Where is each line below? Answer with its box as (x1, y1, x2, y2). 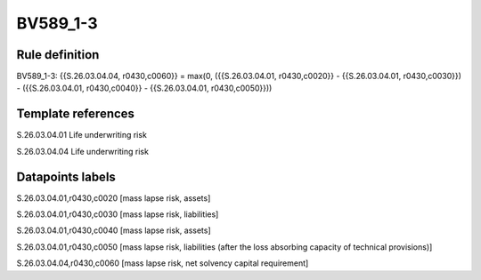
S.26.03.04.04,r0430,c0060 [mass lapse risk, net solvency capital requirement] (16, 258, 309, 268)
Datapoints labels (16, 169, 116, 184)
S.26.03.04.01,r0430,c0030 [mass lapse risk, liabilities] (16, 209, 219, 220)
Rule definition (16, 47, 100, 62)
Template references (16, 107, 135, 122)
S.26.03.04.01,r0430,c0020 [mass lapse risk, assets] (16, 192, 211, 204)
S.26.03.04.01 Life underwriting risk (16, 130, 147, 140)
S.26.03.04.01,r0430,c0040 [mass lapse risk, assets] (16, 225, 211, 236)
